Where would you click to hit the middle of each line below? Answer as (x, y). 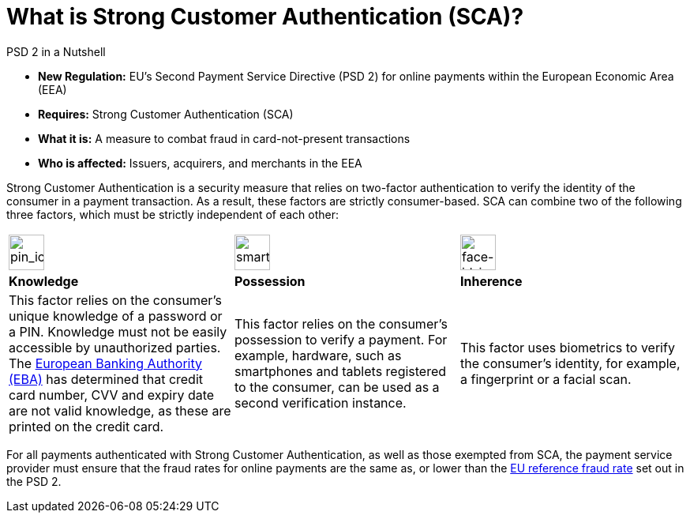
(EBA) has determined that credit (106, 379)
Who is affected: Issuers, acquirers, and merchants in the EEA (200, 163)
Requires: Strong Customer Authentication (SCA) (166, 114)
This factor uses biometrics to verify (567, 347)
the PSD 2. (34, 481)
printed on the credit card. (86, 426)
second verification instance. (320, 402)
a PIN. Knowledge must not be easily (118, 331)
